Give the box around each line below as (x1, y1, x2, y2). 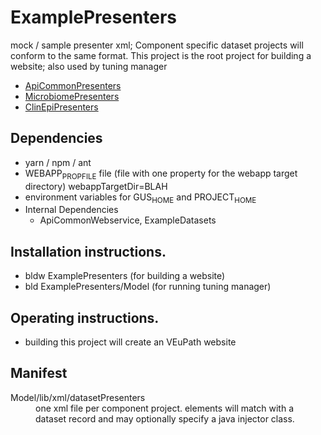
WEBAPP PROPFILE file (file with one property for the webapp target (24, 167, 298, 181)
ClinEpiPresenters (24, 101, 99, 113)
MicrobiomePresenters (24, 90, 120, 102)
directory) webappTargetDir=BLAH (24, 180, 168, 192)
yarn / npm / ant (24, 156, 92, 168)
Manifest (10, 365, 68, 382)
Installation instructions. (10, 243, 167, 260)
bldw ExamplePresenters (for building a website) (24, 270, 226, 282)
